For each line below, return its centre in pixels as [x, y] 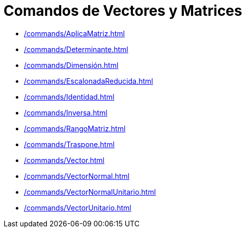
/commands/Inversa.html [66, 112]
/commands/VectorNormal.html [77, 176]
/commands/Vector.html [64, 160]
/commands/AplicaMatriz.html [74, 33]
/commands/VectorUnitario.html [78, 207]
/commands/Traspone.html [69, 144]
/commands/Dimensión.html [71, 65]
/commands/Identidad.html [69, 97]
